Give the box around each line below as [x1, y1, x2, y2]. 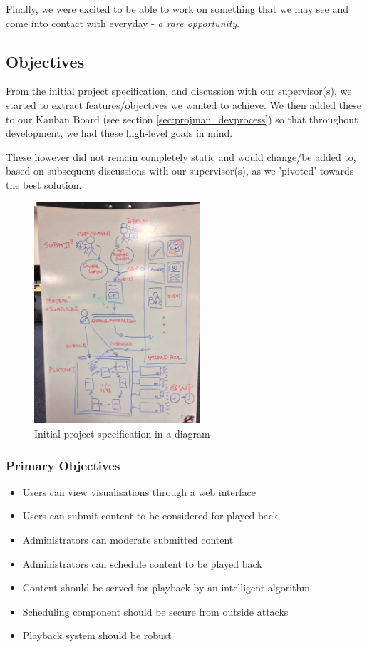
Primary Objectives [6, 456, 120, 474]
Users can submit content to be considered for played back [22, 508, 278, 523]
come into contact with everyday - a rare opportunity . [6, 15, 240, 30]
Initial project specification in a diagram [34, 426, 210, 441]
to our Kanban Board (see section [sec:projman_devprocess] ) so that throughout [6, 111, 358, 126]
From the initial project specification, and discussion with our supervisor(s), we [6, 83, 352, 98]
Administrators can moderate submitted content [22, 532, 234, 547]
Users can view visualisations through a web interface [22, 484, 256, 499]
